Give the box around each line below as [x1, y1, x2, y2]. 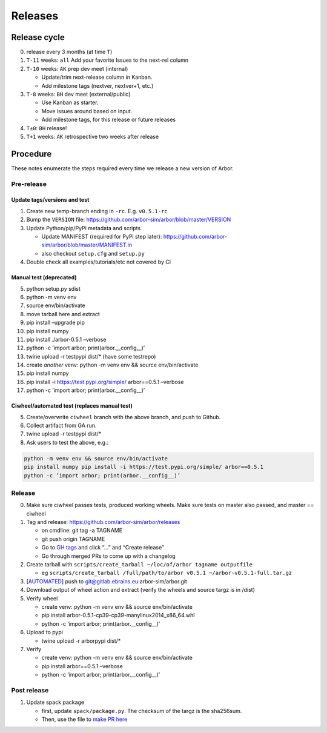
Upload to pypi [26, 629, 64, 636]
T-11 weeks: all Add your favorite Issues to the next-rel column [26, 56, 189, 64]
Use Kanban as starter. [41, 99, 99, 106]
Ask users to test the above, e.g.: [26, 439, 109, 446]
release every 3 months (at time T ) [26, 48, 113, 56]
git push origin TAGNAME [41, 535, 105, 542]
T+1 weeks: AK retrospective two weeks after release [26, 133, 159, 140]
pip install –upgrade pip [26, 319, 85, 327]
